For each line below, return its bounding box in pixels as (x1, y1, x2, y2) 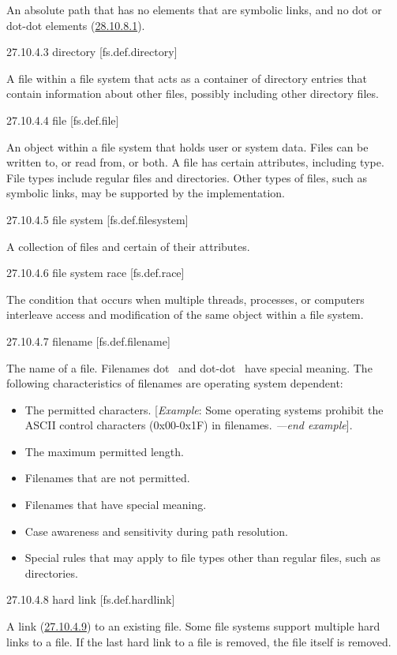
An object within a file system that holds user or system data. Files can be (6, 138, 369, 155)
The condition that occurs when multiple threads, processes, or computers (6, 290, 365, 307)
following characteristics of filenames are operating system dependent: (6, 375, 343, 391)
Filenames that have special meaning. (24, 496, 207, 513)
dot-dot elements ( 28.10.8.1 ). (6, 17, 145, 33)
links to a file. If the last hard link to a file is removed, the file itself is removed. (6, 633, 391, 649)
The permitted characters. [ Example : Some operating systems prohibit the (24, 401, 384, 417)
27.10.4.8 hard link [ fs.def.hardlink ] (6, 591, 175, 608)
